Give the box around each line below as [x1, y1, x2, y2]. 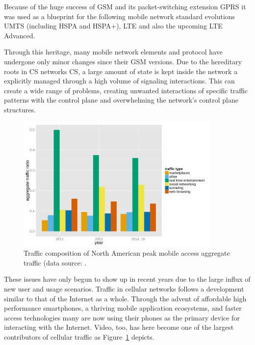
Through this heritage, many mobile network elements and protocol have [4, 47, 223, 57]
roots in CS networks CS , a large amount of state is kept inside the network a [4, 66, 238, 76]
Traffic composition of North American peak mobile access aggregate [24, 248, 230, 258]
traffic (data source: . [24, 257, 87, 267]
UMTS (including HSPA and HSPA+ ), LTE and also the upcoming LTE [4, 21, 223, 31]
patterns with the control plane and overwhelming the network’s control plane [4, 95, 238, 105]
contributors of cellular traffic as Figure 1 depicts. [4, 332, 154, 342]
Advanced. [4, 30, 35, 40]
